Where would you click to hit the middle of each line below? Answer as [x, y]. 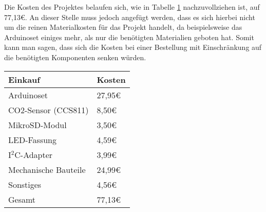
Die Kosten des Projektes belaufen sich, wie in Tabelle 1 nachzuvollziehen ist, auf [132, 7]
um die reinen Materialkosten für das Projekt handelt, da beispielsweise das [123, 27]
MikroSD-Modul [37, 125]
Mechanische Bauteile [47, 169]
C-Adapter [34, 154]
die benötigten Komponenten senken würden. [75, 57]
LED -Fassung [32, 139]
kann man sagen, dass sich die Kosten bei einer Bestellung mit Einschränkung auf [133, 47]
